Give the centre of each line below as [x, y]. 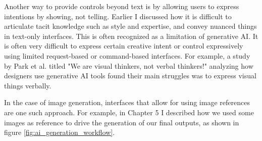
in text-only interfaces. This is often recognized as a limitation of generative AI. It [131, 36]
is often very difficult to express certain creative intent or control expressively [124, 46]
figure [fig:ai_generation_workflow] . [60, 132]
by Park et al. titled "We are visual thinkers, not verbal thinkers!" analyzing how [129, 65]
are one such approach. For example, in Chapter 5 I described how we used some [129, 112]
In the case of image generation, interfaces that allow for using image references [127, 102]
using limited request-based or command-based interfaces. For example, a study [127, 55]
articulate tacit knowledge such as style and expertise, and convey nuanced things [130, 26]
